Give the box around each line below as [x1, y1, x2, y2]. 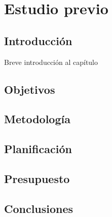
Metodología [4, 111, 70, 127]
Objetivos [4, 81, 55, 97]
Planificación [4, 141, 72, 157]
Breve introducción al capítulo [4, 56, 98, 67]
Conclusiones [4, 200, 73, 216]
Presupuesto [4, 170, 70, 186]
